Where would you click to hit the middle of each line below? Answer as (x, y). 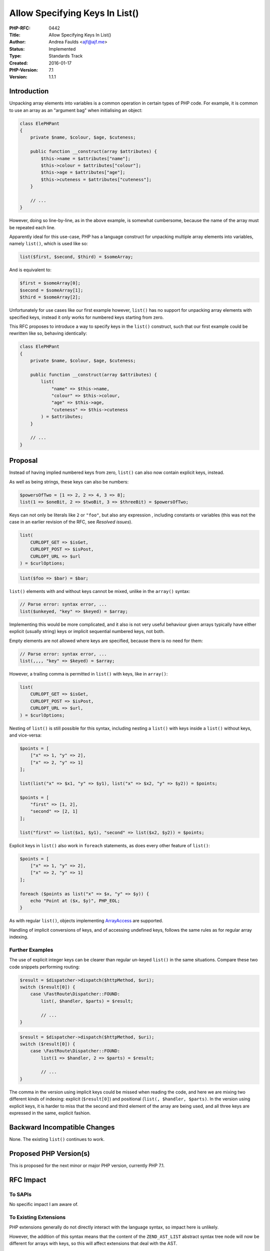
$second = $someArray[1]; (51, 290)
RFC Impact (28, 1180)
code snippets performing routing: (44, 967)
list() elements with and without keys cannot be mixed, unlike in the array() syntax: (100, 591)
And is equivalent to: (30, 270)
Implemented (62, 49)
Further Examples (31, 950)
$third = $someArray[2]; (50, 297)
